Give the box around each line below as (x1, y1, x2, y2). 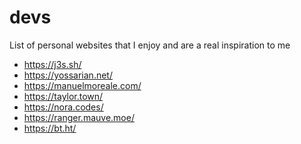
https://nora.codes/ (23, 101, 104, 113)
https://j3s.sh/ (23, 58, 82, 70)
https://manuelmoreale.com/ (23, 79, 142, 91)
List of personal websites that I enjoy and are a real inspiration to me (9, 39, 291, 51)
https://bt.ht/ (23, 122, 77, 134)
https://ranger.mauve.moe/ (23, 111, 135, 123)
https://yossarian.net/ (23, 69, 113, 81)
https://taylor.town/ (23, 90, 104, 102)
